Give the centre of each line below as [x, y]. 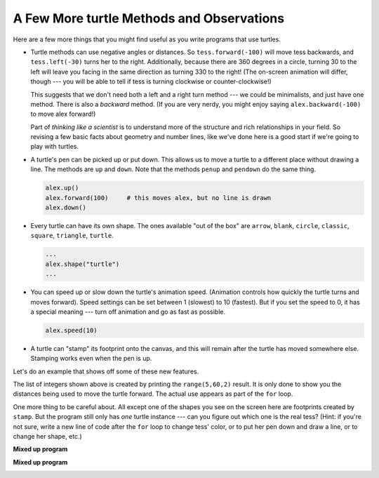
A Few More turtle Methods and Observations [148, 18]
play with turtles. [54, 147]
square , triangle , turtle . [72, 236]
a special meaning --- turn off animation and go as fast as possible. [128, 312]
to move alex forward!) [63, 114]
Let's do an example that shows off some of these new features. [106, 371]
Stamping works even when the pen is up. [91, 359]
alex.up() [62, 188]
